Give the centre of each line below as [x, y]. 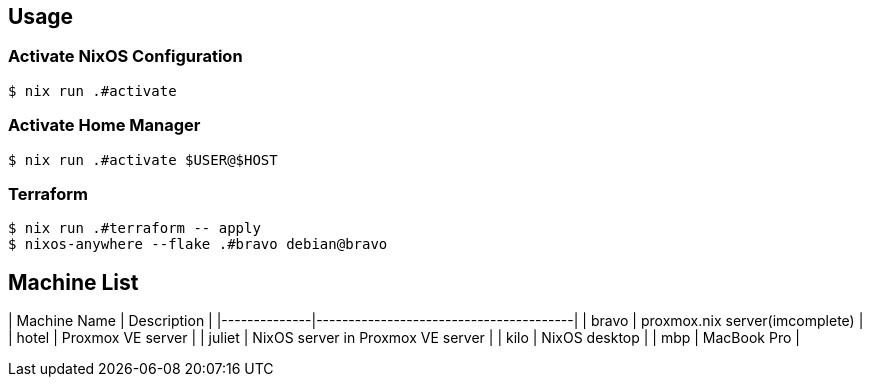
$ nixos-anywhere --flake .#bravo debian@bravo [198, 244]
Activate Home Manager [104, 125]
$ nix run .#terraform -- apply [134, 228]
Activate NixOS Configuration [125, 56]
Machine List [73, 282]
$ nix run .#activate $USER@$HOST [143, 159]
